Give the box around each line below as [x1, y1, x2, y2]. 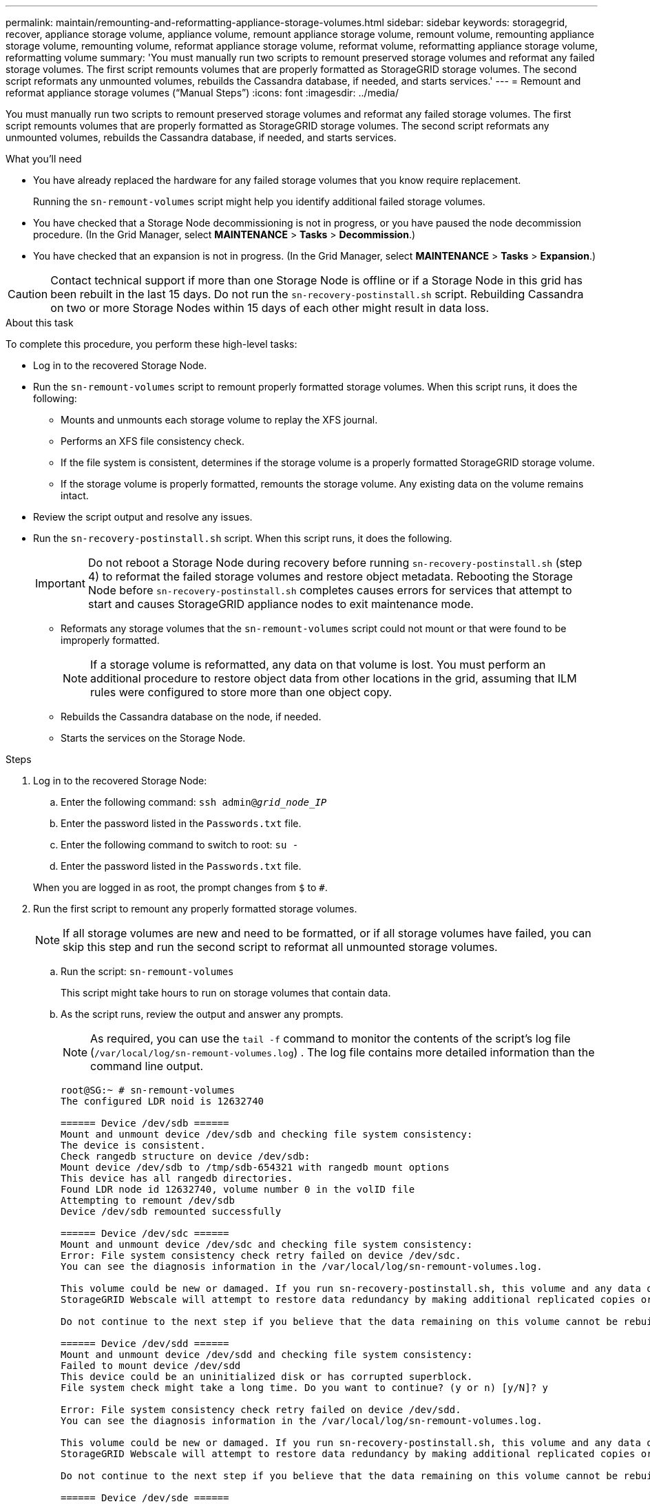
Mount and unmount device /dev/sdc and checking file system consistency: [61, 1239, 473, 1250]
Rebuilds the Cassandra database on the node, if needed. [61, 711, 322, 722]
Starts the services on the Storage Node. [61, 732, 246, 744]
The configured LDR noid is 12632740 [61, 1096, 264, 1107]
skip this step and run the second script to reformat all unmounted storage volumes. [63, 940, 498, 954]
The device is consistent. [61, 1140, 206, 1151]
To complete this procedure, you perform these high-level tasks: [6, 338, 297, 350]
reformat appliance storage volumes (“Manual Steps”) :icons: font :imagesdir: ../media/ [6, 87, 399, 98]
